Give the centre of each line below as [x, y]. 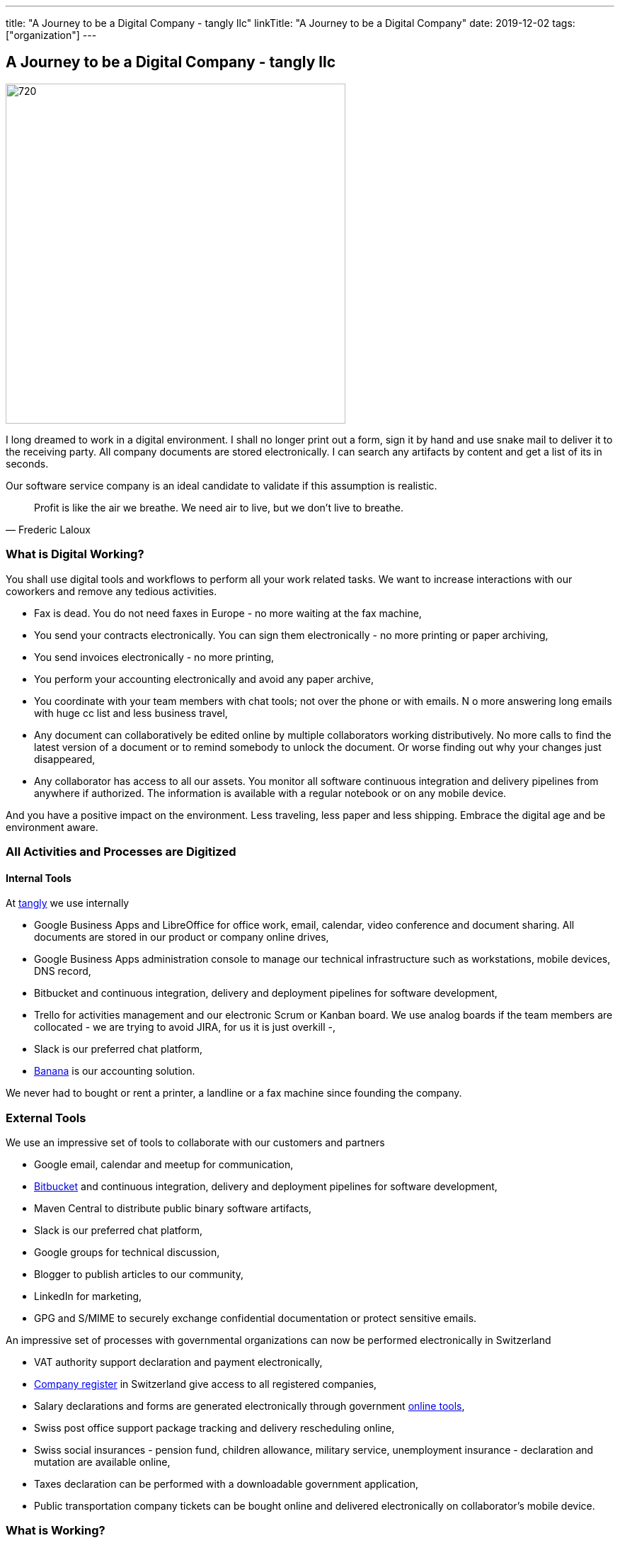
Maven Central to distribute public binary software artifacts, [173, 1208]
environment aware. [52, 827]
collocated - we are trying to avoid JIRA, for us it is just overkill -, [185, 1027]
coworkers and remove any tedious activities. [111, 591]
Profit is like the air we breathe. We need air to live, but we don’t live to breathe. [219, 507]
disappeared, [65, 759]
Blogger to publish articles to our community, [139, 1274]
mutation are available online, [102, 1462]
